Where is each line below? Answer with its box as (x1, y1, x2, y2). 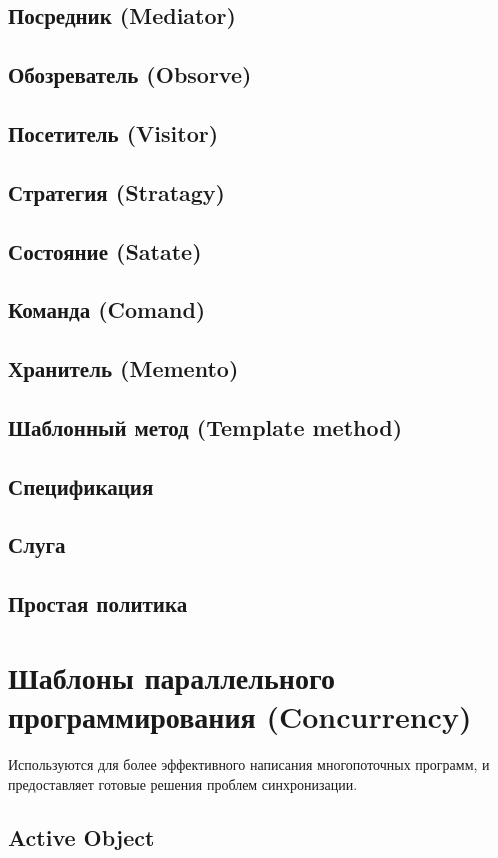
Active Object (8, 822, 155, 853)
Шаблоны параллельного (8, 656, 335, 697)
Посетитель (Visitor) (8, 117, 219, 148)
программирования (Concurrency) (8, 695, 472, 736)
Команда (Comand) (8, 294, 206, 325)
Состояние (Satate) (8, 235, 202, 266)
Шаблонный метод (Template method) (8, 411, 403, 442)
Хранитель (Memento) (8, 353, 239, 384)
